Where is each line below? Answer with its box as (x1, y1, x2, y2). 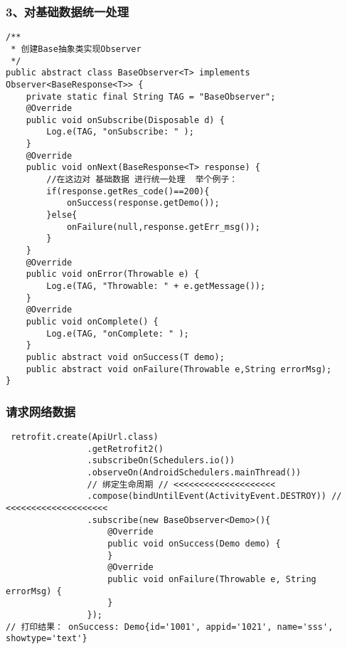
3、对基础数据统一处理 (6, 2, 129, 20)
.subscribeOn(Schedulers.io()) (87, 455, 235, 466)
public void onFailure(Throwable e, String (107, 574, 316, 584)
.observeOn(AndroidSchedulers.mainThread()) (87, 468, 301, 478)
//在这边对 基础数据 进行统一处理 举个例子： (46, 174, 238, 185)
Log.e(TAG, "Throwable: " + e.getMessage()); (46, 281, 266, 291)
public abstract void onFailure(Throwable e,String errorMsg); (26, 364, 332, 374)
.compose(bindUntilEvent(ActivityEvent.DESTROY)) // (87, 491, 342, 502)
